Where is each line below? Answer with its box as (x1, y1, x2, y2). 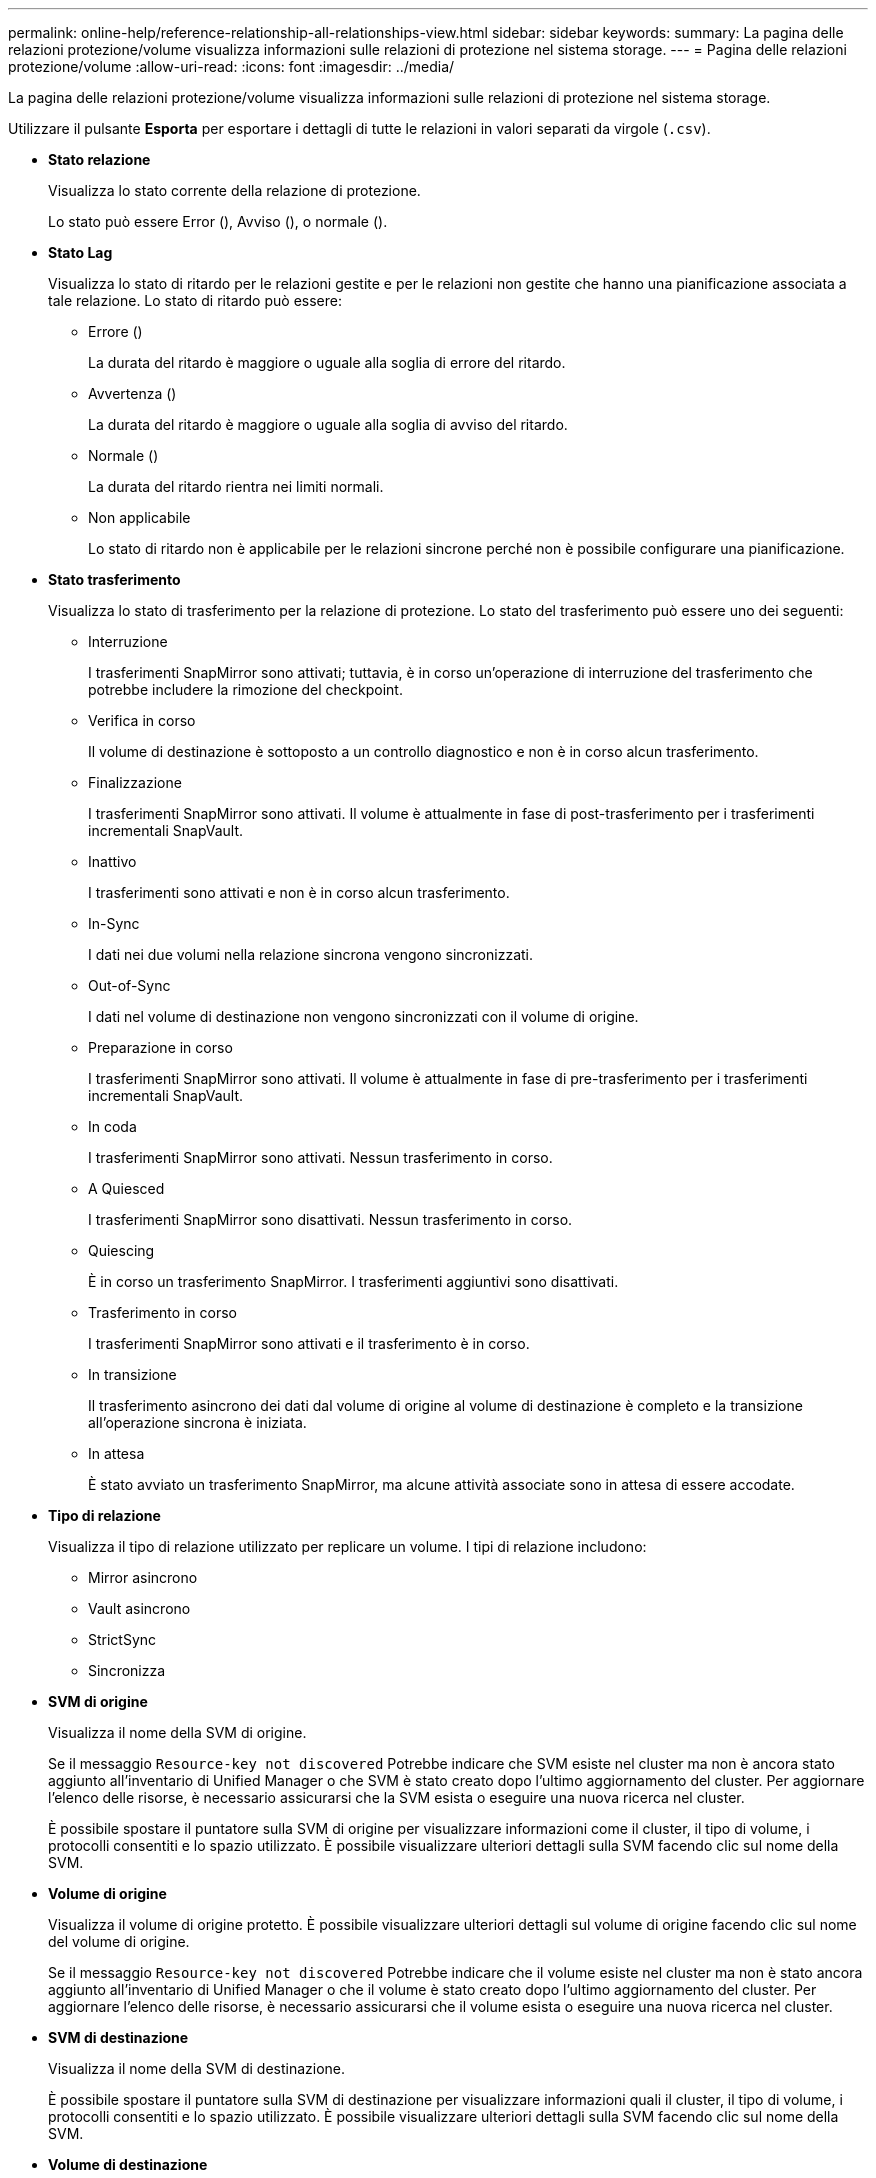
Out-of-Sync (88, 977, 171, 994)
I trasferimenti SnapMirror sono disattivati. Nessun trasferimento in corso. (88, 1211, 573, 1228)
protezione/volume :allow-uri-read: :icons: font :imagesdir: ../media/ (8, 58, 455, 75)
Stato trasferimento (48, 571, 181, 588)
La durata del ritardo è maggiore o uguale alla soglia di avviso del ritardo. (88, 416, 568, 433)
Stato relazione (48, 151, 151, 168)
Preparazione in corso (88, 1039, 233, 1056)
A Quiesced (88, 1180, 165, 1197)
